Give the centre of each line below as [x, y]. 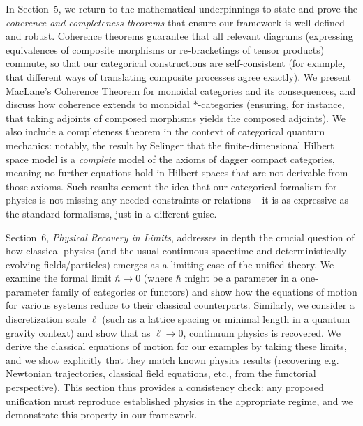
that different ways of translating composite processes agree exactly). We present [178, 76]
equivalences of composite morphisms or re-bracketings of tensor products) [165, 49]
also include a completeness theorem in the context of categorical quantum [165, 131]
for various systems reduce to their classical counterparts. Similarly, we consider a [180, 305]
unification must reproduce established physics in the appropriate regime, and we [179, 401]
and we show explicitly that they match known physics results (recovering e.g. [172, 359]
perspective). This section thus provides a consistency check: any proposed [165, 387]
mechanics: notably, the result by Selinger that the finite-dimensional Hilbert [170, 145]
